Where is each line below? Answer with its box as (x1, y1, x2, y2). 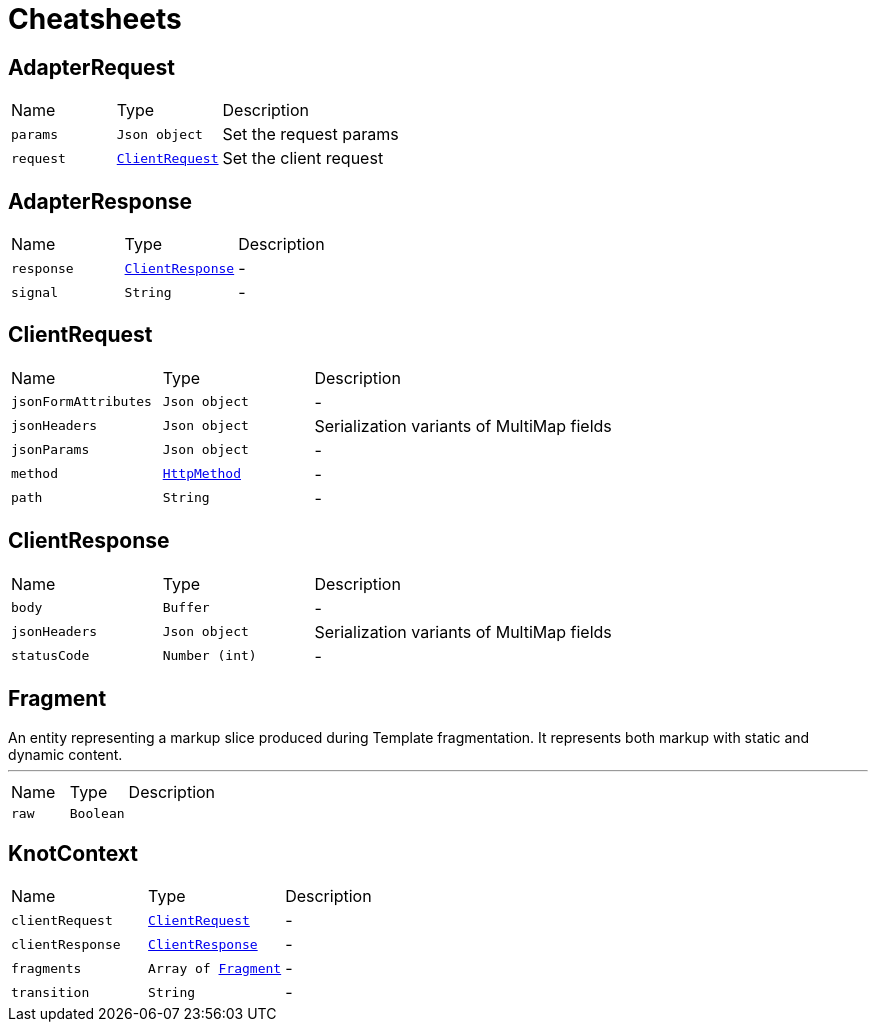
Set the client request (222, 148, 384, 169)
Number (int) (162, 648, 257, 664)
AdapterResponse (8, 188, 193, 214)
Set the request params (222, 124, 399, 145)
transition (11, 984, 90, 1000)
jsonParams (11, 442, 90, 458)
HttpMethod (162, 466, 241, 482)
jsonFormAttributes (11, 394, 152, 410)
